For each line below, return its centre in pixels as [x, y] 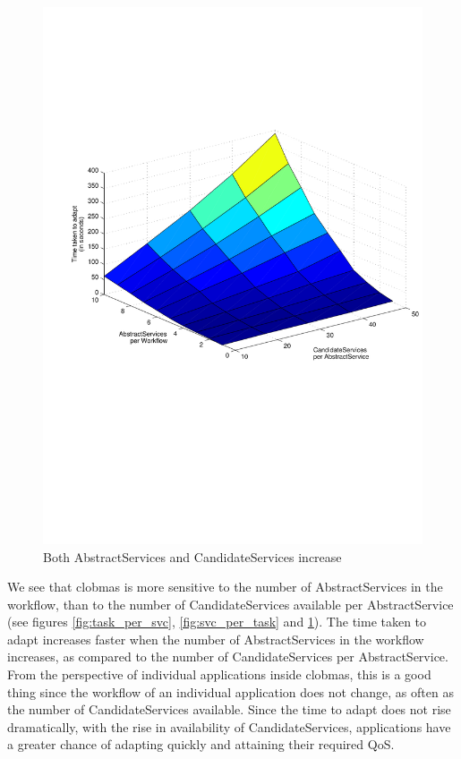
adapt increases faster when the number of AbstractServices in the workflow [216, 639]
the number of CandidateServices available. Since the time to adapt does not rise [229, 709]
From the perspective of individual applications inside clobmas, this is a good [219, 674]
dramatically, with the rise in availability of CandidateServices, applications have [229, 726]
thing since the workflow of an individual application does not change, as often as [230, 691]
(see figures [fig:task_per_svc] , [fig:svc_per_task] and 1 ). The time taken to [217, 622]
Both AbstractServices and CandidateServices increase [192, 556]
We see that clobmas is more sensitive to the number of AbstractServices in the [225, 587]
